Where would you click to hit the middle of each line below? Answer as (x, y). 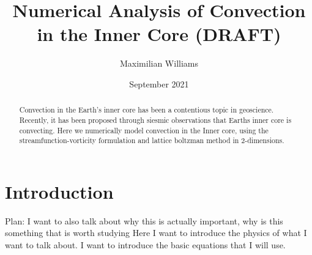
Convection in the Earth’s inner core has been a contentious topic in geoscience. (147, 110)
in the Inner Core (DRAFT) (159, 34)
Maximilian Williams (159, 63)
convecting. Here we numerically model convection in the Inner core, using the (144, 130)
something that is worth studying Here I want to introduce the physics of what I (156, 233)
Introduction (59, 191)
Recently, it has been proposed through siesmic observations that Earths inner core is (155, 120)
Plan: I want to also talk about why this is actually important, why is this (144, 220)
